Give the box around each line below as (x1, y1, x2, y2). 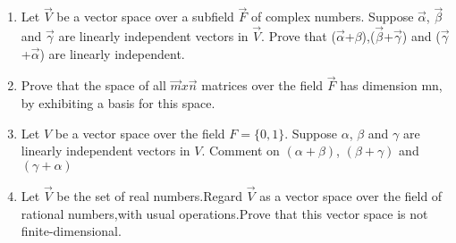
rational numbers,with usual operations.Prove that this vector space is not (21, 204, 428, 222)
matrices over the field (201, 76, 324, 95)
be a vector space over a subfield (56, 7, 234, 26)
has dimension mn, (340, 76, 443, 95)
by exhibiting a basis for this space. (21, 94, 215, 113)
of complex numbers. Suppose (250, 7, 414, 26)
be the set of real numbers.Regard (56, 187, 243, 205)
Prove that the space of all (21, 76, 166, 95)
